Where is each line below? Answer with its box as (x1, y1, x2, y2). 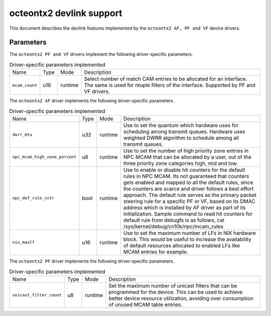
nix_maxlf (12, 240, 35, 245)
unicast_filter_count (12, 292, 62, 298)
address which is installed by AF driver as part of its (123, 204, 246, 211)
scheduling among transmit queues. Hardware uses (123, 128, 245, 135)
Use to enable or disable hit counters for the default (123, 166, 245, 173)
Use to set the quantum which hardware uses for (123, 122, 239, 129)
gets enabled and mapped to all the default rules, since (123, 179, 253, 186)
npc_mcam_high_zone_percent (12, 154, 77, 160)
